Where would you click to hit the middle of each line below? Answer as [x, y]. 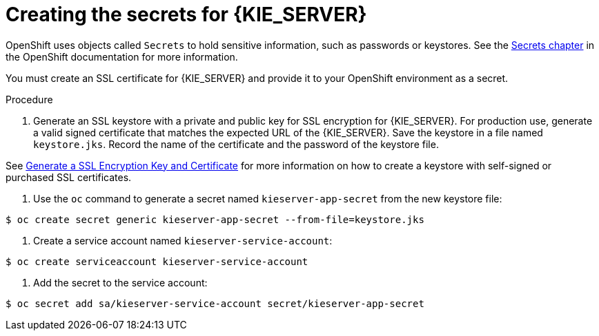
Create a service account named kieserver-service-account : [183, 240]
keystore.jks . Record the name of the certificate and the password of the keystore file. [236, 144]
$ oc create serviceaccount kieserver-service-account [157, 261]
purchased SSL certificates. [69, 177]
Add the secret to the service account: [120, 282]
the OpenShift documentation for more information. [122, 56]
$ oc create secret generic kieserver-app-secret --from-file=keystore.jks [215, 219]
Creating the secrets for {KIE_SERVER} [186, 14]
